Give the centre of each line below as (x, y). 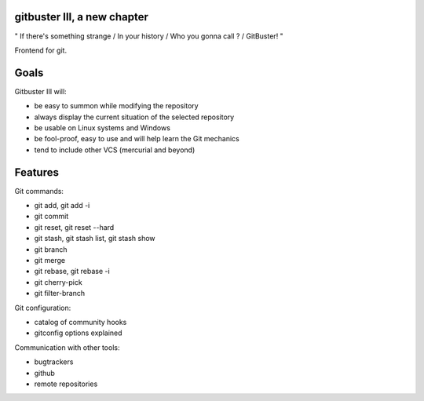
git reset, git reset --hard (74, 227)
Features (37, 172)
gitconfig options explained (78, 333)
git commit (51, 217)
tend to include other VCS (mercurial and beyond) (115, 150)
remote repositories (66, 384)
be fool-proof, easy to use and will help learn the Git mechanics (137, 139)
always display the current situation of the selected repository (134, 117)
